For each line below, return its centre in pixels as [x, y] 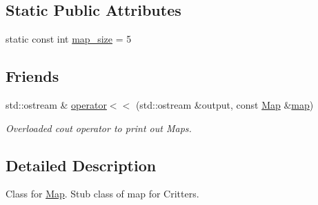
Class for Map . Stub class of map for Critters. [102, 194]
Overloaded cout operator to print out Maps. [99, 128]
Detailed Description [81, 165]
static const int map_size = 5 [69, 39]
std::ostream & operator [56, 105]
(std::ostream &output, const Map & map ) [225, 105]
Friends [32, 76]
